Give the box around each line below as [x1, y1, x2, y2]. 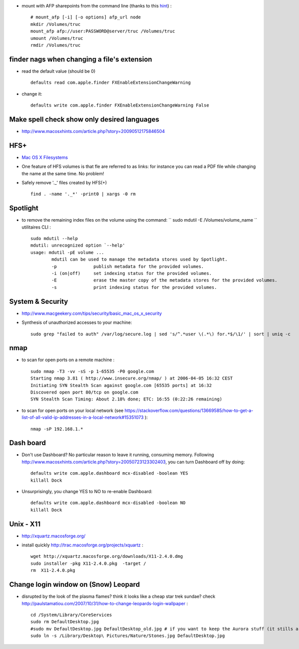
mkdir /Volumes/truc [30, 21, 81, 27]
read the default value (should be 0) [21, 68, 96, 74]
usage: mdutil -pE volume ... [30, 250, 105, 255]
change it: [21, 91, 42, 97]
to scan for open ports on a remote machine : [21, 357, 115, 363]
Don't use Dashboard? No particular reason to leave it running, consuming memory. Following [21, 452, 214, 458]
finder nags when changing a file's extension [9, 55, 152, 63]
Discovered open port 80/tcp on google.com [30, 389, 139, 395]
